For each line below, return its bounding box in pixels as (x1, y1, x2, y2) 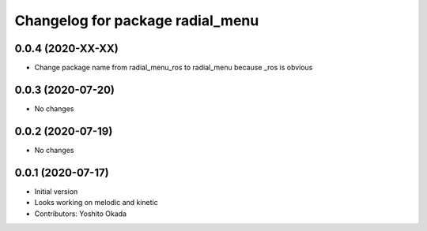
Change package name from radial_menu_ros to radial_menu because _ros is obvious (34, 63, 313, 73)
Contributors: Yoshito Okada (34, 209, 127, 218)
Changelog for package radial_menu (14, 12, 259, 29)
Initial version (34, 186, 78, 196)
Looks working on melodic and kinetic (34, 198, 158, 207)
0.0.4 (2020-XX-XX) (14, 42, 119, 55)
